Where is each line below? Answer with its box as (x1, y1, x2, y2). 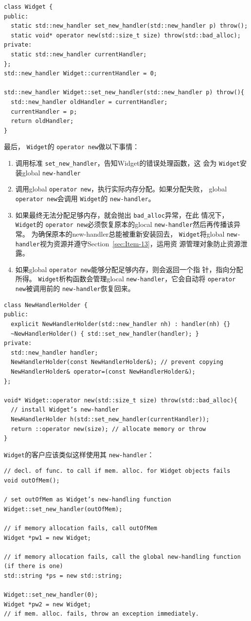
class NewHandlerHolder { (4, 301, 88, 309)
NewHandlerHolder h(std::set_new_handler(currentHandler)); (11, 415, 210, 423)
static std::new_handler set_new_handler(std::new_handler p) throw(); (11, 22, 248, 30)
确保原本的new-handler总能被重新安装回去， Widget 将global (38, 228, 225, 239)
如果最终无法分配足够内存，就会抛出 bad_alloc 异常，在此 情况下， (15, 209, 229, 220)
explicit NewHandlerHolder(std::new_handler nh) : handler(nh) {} (11, 320, 231, 328)
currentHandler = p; (11, 108, 77, 115)
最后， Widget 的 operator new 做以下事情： (4, 141, 140, 152)
